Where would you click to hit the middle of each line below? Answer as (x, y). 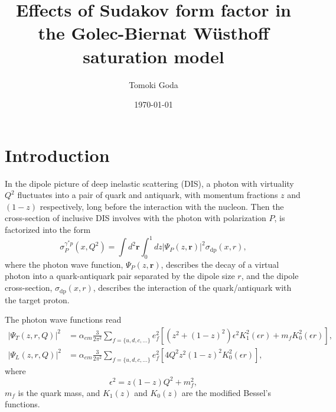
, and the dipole (270, 276)
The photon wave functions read (63, 319)
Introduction (57, 155)
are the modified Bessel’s (226, 392)
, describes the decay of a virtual (220, 264)
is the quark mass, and (59, 392)
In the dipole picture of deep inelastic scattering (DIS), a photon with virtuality (149, 183)
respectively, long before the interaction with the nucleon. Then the (162, 206)
